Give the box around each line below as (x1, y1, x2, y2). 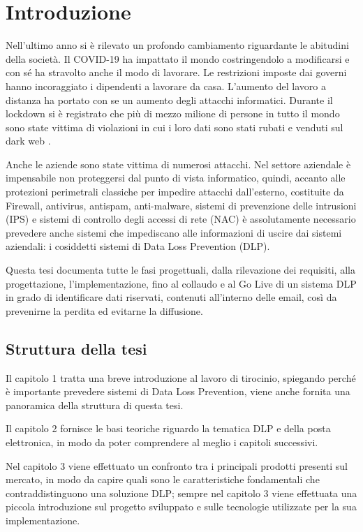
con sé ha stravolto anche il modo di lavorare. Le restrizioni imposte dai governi (6, 65, 347, 80)
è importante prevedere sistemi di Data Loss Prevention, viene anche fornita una (6, 384, 350, 399)
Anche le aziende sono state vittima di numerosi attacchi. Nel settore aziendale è (6, 156, 351, 171)
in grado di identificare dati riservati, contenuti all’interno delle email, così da (6, 290, 337, 304)
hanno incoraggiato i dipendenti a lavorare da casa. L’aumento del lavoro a (6, 78, 326, 93)
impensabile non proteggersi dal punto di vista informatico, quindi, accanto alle (6, 170, 346, 185)
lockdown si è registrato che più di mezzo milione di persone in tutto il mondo (6, 106, 340, 121)
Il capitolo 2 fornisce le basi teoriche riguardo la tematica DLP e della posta (6, 421, 331, 436)
